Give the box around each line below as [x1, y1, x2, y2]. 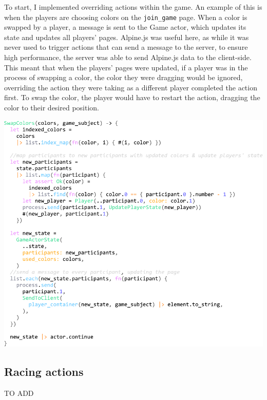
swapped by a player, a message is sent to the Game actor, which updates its [4, 22, 246, 32]
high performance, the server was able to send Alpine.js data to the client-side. [4, 52, 252, 63]
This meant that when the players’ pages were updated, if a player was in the [4, 62, 248, 72]
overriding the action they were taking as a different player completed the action [4, 82, 257, 92]
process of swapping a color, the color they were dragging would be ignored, [4, 72, 243, 83]
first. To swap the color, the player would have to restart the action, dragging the [4, 92, 260, 103]
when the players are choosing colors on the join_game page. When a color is [4, 11, 247, 22]
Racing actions [4, 363, 84, 379]
